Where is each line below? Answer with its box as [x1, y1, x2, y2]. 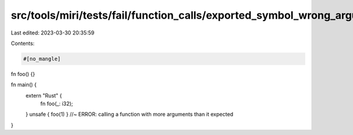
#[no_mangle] [23, 56, 61, 62]
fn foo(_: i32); [40, 100, 74, 108]
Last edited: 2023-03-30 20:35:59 [11, 29, 95, 36]
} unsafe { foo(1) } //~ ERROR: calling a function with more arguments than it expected [25, 111, 234, 118]
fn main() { [11, 81, 37, 88]
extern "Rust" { [25, 92, 62, 99]
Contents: [11, 40, 35, 47]
